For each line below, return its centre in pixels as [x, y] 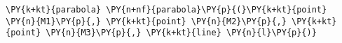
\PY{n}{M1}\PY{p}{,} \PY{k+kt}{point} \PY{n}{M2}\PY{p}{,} [146, 21]
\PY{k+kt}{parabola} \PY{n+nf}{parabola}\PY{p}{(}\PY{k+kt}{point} [166, 10]
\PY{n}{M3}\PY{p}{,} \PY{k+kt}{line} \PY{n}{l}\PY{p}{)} [181, 33]
